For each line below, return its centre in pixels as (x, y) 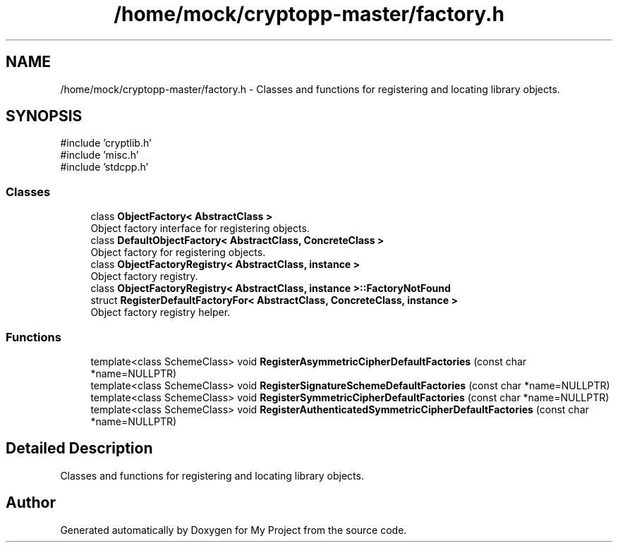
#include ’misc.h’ (99, 155)
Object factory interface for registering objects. (200, 229)
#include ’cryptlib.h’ (106, 143)
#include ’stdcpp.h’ (104, 167)
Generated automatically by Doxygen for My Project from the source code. (234, 530)
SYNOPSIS (44, 116)
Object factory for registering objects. (178, 252)
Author (31, 503)
